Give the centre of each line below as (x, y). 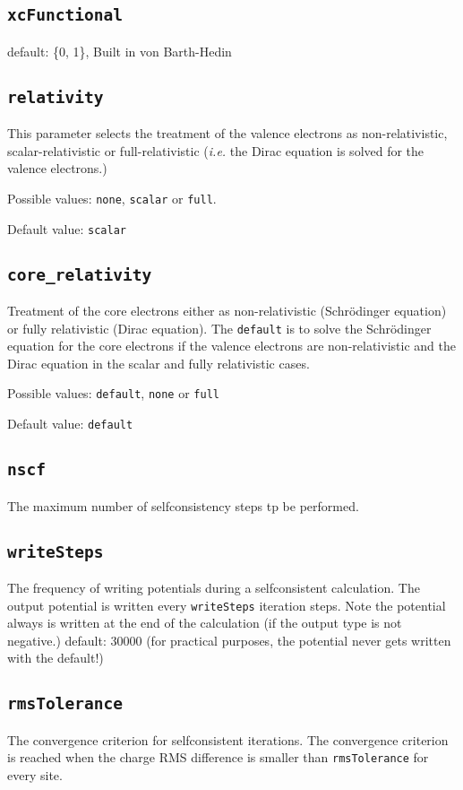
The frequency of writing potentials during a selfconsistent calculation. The (214, 587)
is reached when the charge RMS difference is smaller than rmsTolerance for (218, 757)
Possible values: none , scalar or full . (112, 198)
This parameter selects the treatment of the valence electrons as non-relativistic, (227, 133)
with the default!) (56, 658)
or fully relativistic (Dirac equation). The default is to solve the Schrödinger (219, 328)
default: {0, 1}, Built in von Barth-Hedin (120, 51)
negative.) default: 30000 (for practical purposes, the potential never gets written (229, 640)
